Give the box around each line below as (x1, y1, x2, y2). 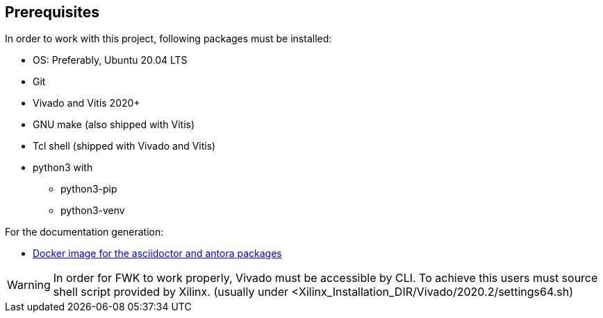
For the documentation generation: (5, 226, 164, 238)
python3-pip (60, 183, 117, 195)
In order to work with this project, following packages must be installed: (5, 33, 332, 45)
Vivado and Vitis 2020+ (33, 97, 140, 109)
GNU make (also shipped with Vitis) (33, 118, 195, 131)
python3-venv (60, 204, 125, 217)
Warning (7, 278, 51, 292)
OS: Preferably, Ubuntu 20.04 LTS (33, 54, 188, 67)
